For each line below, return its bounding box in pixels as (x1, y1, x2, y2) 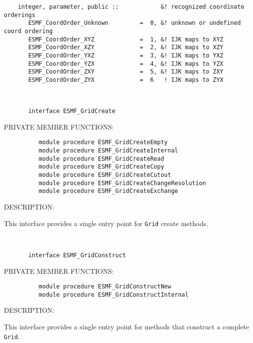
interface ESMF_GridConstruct (28, 251, 126, 259)
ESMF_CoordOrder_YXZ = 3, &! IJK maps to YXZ (28, 52, 224, 59)
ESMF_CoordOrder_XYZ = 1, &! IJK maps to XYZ (28, 36, 224, 43)
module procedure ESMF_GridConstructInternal (38, 291, 189, 298)
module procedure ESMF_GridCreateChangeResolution (38, 179, 206, 187)
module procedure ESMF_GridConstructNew (38, 283, 171, 290)
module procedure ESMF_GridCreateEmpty (38, 139, 168, 146)
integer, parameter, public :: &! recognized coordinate (18, 3, 244, 10)
